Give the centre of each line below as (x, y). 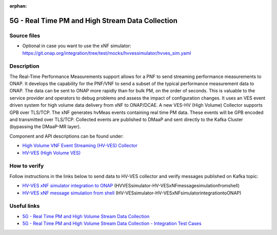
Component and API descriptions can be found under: (67, 136)
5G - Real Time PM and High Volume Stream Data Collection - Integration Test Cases (112, 224)
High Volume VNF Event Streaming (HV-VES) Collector (80, 146)
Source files (25, 35)
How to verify (27, 166)
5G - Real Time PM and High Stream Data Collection (94, 21)
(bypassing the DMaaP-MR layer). (45, 127)
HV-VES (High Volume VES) (52, 153)
